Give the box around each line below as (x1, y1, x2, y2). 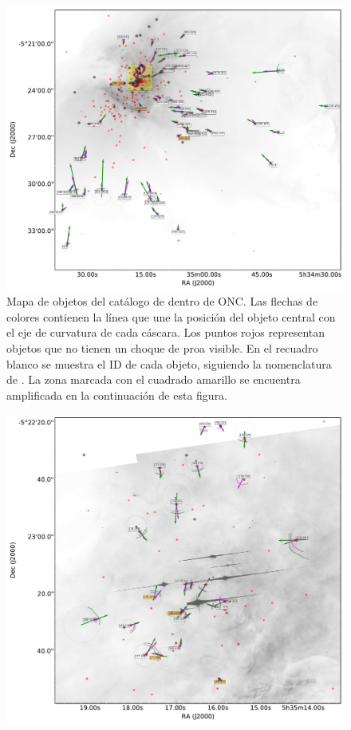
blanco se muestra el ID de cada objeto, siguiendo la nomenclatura (6, 355, 332, 372)
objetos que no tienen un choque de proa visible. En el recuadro (6, 340, 318, 357)
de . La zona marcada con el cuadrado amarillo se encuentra (6, 371, 301, 388)
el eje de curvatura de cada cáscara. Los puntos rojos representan (6, 324, 325, 341)
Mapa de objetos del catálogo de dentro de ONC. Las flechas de (6, 293, 318, 310)
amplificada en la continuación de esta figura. (6, 386, 228, 403)
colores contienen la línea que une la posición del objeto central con (6, 308, 336, 325)
